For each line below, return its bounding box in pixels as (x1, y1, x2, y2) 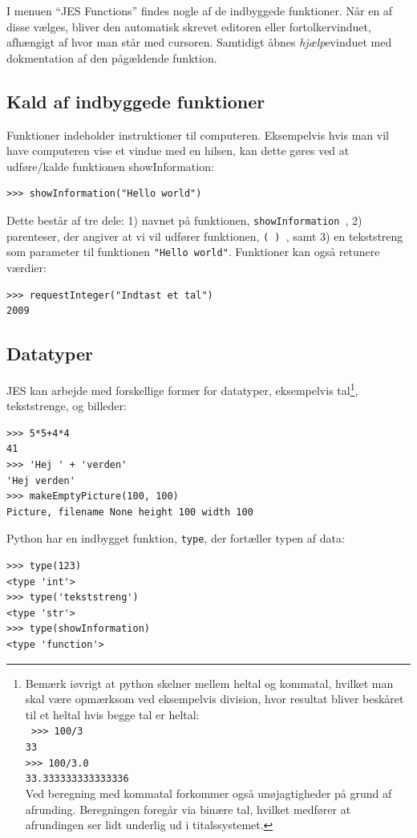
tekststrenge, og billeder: (6, 397, 127, 414)
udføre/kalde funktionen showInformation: (6, 157, 214, 174)
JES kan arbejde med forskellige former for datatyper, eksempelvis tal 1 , (6, 379, 358, 398)
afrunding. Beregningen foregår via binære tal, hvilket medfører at (25, 800, 351, 817)
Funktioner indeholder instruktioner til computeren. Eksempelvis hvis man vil (6, 126, 389, 143)
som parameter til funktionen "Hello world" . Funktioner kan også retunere (6, 243, 380, 260)
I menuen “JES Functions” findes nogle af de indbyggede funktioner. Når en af (6, 2, 393, 18)
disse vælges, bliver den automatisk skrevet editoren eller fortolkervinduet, (6, 18, 371, 35)
